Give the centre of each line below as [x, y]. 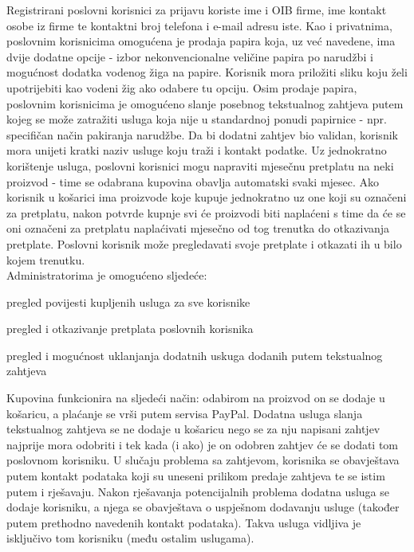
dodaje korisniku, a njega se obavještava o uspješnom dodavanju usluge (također [203, 507]
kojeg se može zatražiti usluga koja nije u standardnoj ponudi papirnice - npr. [197, 119]
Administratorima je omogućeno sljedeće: [107, 275]
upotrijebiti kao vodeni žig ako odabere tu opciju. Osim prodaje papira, [182, 87]
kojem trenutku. [46, 259]
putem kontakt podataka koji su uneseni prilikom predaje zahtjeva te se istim [196, 476]
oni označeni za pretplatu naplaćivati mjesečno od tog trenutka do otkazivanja [198, 228]
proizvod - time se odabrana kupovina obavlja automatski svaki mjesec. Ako [193, 181]
